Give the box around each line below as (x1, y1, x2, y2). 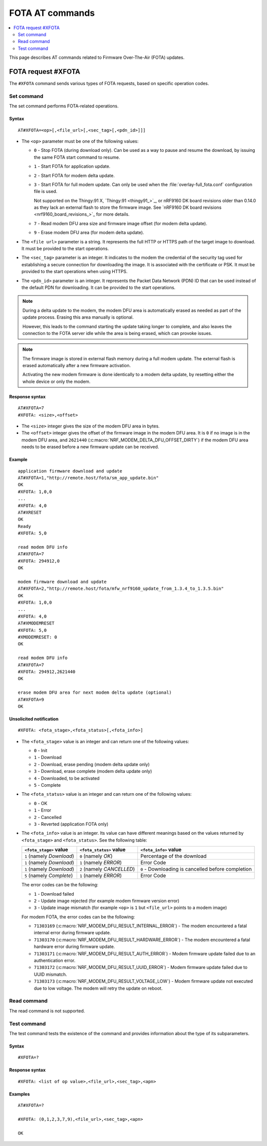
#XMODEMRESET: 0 (18, 634, 57, 640)
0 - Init (34, 748, 47, 754)
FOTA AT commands (9, 7, 95, 18)
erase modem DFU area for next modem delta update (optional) (18, 690, 172, 695)
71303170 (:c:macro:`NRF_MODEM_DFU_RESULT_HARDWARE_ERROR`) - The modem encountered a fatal (34, 937, 251, 943)
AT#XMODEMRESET (18, 621, 55, 626)
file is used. (34, 189, 58, 194)
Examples (9, 1091, 30, 1097)
